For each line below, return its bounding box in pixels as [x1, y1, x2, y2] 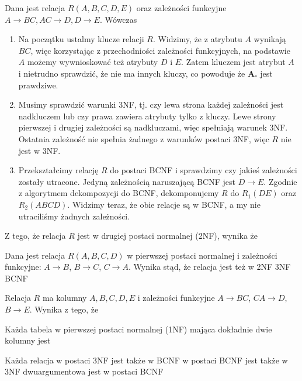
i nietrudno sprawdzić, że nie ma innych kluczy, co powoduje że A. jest [18, 67, 273, 79]
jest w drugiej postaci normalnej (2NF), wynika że [77, 229, 258, 242]
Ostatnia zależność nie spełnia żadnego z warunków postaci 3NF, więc [18, 132, 269, 145]
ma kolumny [42, 291, 87, 304]
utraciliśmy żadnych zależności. [18, 210, 130, 222]
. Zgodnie [263, 175, 297, 187]
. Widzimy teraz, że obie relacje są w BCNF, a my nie [67, 198, 261, 210]
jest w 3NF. [18, 144, 61, 156]
